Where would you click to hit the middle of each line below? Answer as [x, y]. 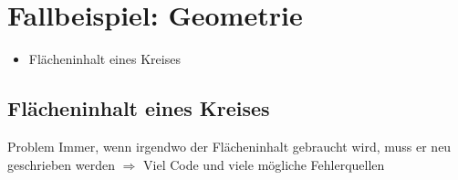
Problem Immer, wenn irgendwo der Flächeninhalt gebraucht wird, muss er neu [229, 146]
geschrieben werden [61, 164]
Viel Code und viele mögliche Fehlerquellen [264, 164]
